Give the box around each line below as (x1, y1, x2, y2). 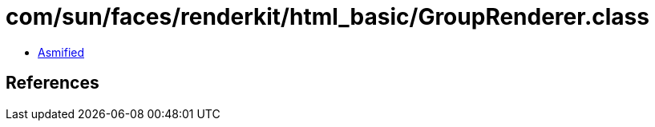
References (6, 73, 99, 93)
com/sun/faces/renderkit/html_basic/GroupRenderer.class (6, 3, 649, 30)
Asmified (38, 45, 85, 59)
